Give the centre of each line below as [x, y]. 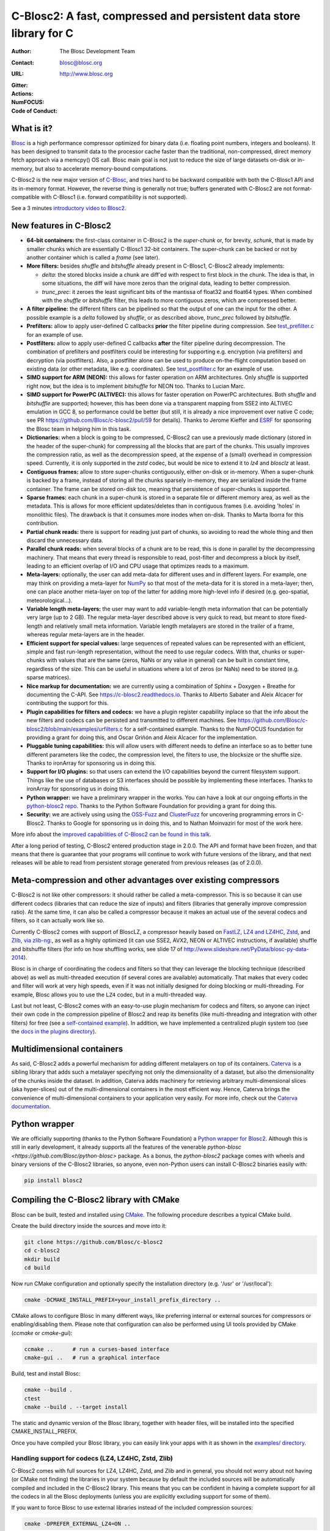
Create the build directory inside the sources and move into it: [89, 1225]
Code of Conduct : [35, 111]
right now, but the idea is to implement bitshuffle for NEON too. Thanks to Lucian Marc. [136, 386]
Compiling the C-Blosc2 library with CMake [96, 1200]
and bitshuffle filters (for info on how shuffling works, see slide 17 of [97, 949]
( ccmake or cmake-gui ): [42, 1333]
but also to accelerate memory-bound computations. [101, 168]
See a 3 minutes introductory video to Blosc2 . [69, 208]
